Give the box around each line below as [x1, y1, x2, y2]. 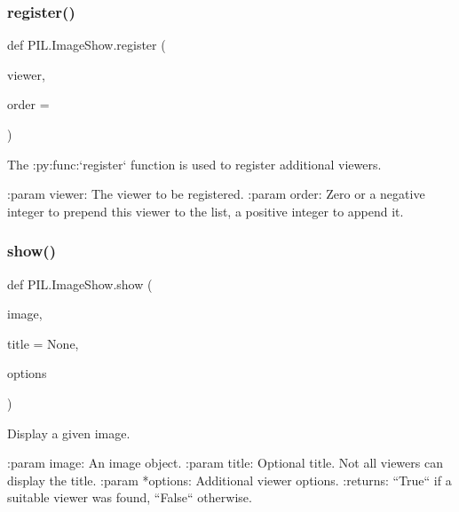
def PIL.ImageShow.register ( [7, 35, 166, 54]
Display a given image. [7, 423, 131, 442]
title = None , [7, 334, 79, 352]
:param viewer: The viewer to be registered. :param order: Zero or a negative [7, 185, 425, 203]
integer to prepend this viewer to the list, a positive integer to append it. [7, 201, 404, 220]
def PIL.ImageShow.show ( [7, 274, 153, 293]
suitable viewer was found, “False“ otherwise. [7, 488, 252, 507]
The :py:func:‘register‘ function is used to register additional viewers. [7, 154, 382, 173]
